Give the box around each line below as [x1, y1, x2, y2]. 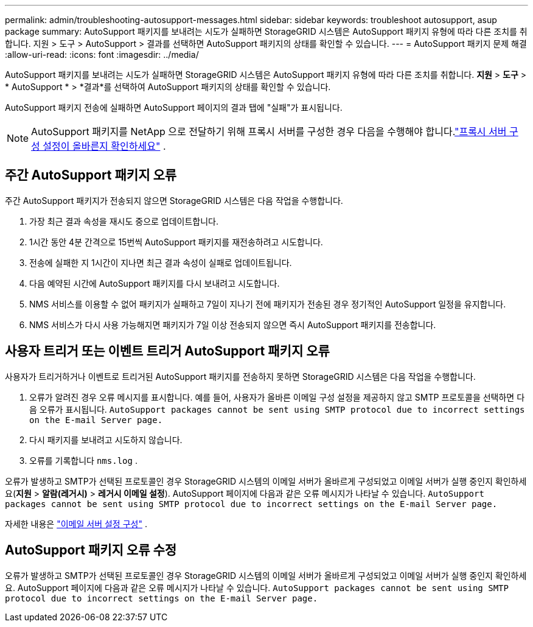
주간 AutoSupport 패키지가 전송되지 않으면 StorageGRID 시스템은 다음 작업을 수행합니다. [5, 195, 343, 206]
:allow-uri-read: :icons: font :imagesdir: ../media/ [5, 49, 199, 60]
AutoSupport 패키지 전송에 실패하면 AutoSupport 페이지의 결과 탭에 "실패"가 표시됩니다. [5, 102, 343, 113]
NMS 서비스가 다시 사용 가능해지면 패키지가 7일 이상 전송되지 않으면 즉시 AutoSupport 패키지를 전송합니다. [29, 319, 436, 330]
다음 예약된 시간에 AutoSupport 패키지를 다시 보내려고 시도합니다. [29, 278, 280, 289]
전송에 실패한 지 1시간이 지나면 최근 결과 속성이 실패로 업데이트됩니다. [29, 257, 292, 268]
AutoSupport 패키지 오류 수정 [5, 542, 177, 558]
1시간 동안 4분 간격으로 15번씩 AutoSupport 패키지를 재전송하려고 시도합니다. [29, 236, 323, 247]
